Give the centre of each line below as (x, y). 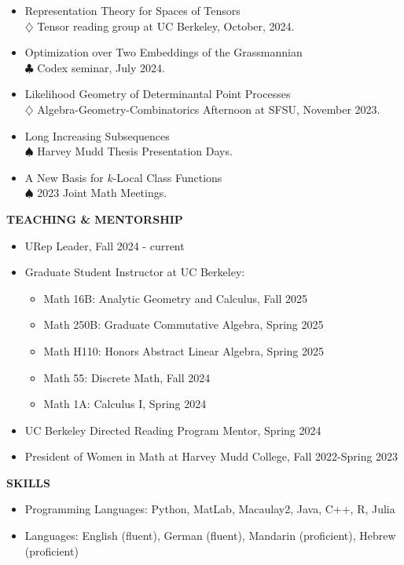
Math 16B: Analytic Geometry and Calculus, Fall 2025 (176, 298)
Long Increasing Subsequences (97, 135)
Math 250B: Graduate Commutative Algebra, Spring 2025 (184, 324)
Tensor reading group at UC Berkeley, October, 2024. (166, 26)
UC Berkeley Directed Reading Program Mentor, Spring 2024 (173, 430)
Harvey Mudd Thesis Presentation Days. (135, 151)
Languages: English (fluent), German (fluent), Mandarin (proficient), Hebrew (210, 536)
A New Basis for (64, 177)
